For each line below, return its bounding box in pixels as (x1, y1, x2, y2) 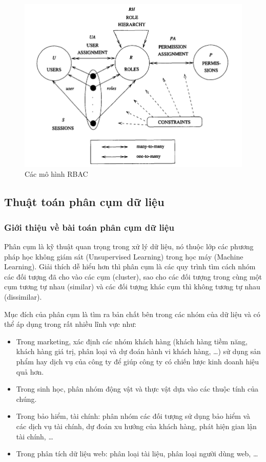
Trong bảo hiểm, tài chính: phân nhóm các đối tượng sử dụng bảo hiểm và (16, 411, 251, 421)
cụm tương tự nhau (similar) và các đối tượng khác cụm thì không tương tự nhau (4, 281, 260, 292)
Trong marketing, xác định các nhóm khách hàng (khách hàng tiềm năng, (16, 336, 248, 346)
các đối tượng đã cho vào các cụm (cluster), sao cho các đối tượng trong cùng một (4, 271, 262, 282)
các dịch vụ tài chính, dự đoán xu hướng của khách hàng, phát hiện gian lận (16, 420, 257, 431)
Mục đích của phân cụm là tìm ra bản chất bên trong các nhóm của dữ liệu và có (4, 308, 260, 319)
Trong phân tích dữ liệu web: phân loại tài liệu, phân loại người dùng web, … (16, 448, 258, 459)
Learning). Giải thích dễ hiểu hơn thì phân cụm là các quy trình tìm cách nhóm (4, 261, 256, 272)
